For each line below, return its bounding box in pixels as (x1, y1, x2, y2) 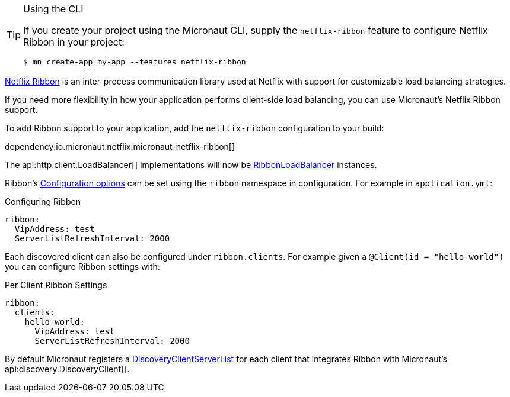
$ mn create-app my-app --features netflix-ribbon (23, 57, 246, 66)
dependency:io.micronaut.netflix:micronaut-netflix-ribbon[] (5, 141, 235, 151)
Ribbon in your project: (23, 36, 125, 48)
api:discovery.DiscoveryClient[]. (5, 364, 130, 374)
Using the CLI (23, 3, 84, 15)
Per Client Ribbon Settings (5, 280, 107, 290)
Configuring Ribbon (5, 196, 81, 206)
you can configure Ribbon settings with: (5, 262, 160, 272)
